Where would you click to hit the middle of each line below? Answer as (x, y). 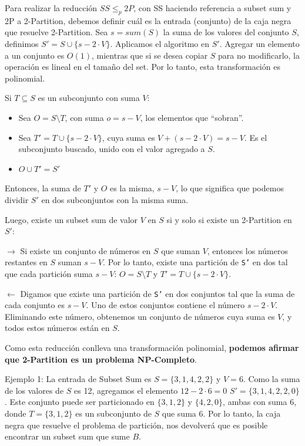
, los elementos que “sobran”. (192, 117)
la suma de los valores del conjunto (226, 32)
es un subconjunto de (113, 413)
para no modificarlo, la (259, 55)
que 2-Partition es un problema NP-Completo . (101, 359)
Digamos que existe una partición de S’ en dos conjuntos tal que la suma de (157, 293)
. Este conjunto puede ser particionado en (80, 402)
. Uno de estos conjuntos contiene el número (165, 305)
